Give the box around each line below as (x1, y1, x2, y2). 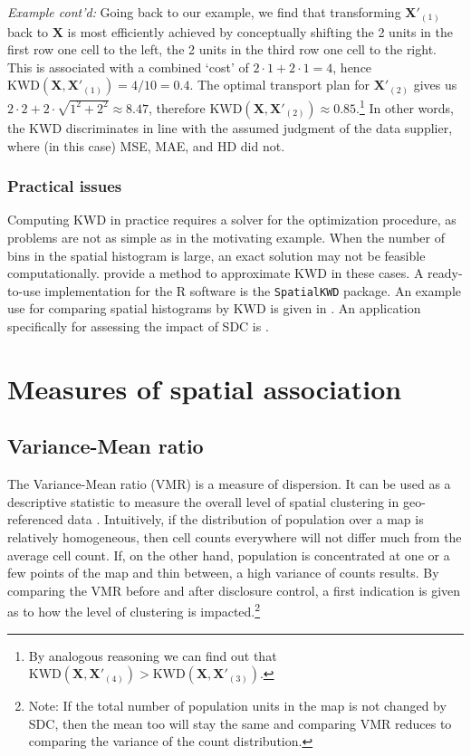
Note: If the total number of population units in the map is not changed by (28, 696, 447, 715)
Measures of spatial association (7, 369, 402, 407)
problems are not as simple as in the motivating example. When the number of (7, 227, 446, 246)
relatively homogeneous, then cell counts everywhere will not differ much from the (7, 527, 462, 546)
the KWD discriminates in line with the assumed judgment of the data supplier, (7, 118, 453, 137)
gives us (413, 75, 457, 94)
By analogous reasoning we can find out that (28, 646, 277, 665)
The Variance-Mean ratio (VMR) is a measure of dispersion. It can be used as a (7, 474, 451, 493)
